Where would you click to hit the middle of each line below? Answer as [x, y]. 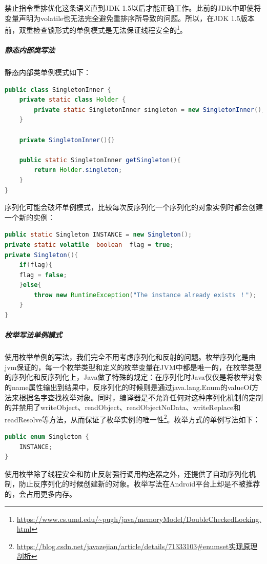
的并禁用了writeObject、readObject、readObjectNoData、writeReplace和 [123, 407]
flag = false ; [43, 275]
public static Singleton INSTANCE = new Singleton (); [98, 235]
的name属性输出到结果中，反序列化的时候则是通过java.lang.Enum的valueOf [128, 387]
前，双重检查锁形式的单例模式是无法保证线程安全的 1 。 [96, 29]
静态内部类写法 [30, 50]
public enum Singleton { [47, 437]
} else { [30, 285]
